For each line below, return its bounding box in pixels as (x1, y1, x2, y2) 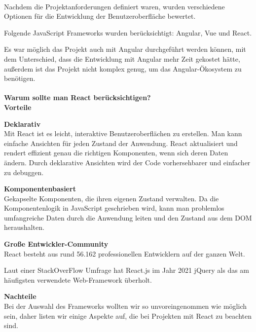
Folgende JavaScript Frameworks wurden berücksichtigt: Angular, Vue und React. (4, 27, 252, 37)
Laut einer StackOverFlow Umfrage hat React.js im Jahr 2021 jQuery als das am (4, 265, 250, 275)
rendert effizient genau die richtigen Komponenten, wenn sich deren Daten (4, 148, 228, 158)
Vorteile (4, 102, 32, 112)
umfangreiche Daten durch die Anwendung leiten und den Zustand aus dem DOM (4, 212, 252, 222)
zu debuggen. (4, 167, 44, 177)
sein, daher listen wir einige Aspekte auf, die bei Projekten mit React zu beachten (4, 310, 252, 321)
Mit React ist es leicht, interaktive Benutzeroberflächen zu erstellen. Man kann (4, 128, 242, 139)
